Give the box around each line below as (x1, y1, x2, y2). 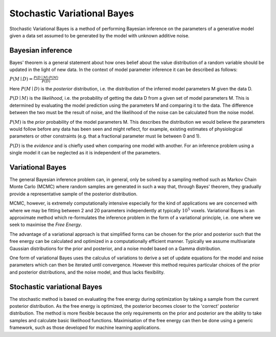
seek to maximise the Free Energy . (9, 221, 82, 228)
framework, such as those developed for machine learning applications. (9, 325, 161, 331)
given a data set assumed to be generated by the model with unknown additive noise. (9, 32, 190, 38)
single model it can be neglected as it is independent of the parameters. (9, 150, 161, 156)
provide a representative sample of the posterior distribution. (9, 191, 138, 197)
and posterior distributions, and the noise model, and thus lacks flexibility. (9, 269, 165, 275)
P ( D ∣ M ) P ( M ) (33, 75, 59, 80)
